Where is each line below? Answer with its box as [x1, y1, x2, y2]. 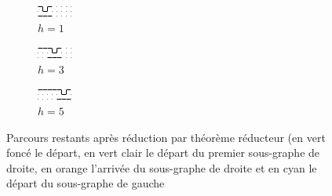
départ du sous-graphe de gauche [6, 175, 165, 191]
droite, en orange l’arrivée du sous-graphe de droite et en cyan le [6, 159, 317, 176]
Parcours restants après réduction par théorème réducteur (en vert [6, 129, 326, 145]
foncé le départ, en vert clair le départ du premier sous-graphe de [6, 144, 320, 161]
